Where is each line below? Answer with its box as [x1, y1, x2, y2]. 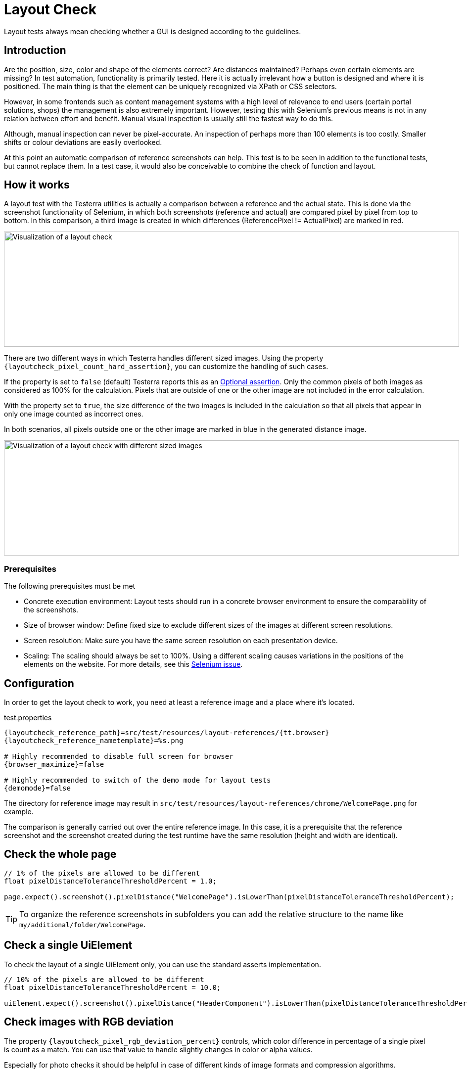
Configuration [4, 677, 74, 690]
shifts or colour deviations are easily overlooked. [4, 138, 162, 146]
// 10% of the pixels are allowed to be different [4, 975, 204, 983]
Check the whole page [4, 848, 117, 861]
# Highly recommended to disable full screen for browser [4, 752, 233, 761]
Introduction [4, 44, 66, 57]
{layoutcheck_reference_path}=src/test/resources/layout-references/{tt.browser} [4, 729, 329, 737]
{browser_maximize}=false [4, 760, 104, 769]
